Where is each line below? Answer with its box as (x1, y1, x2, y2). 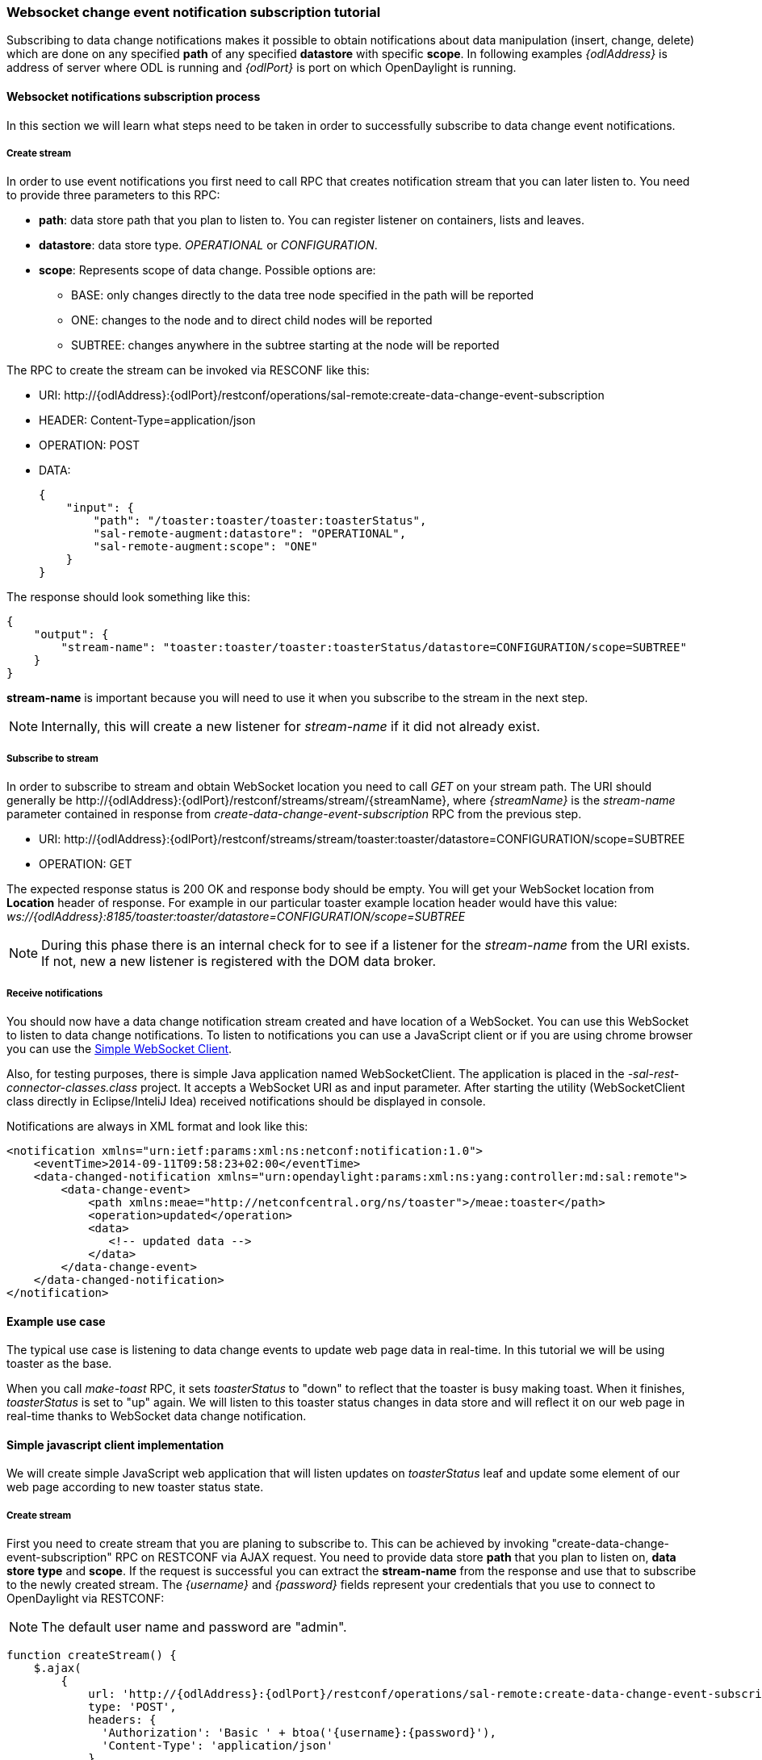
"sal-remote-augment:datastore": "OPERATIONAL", (93, 527, 407, 541)
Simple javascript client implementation (6, 1437, 224, 1452)
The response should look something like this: (6, 590, 250, 604)
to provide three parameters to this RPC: (6, 188, 220, 203)
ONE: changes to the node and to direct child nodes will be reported (71, 313, 433, 328)
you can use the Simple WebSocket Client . (6, 1041, 232, 1056)
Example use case (6, 1314, 106, 1328)
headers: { (88, 1713, 157, 1727)
